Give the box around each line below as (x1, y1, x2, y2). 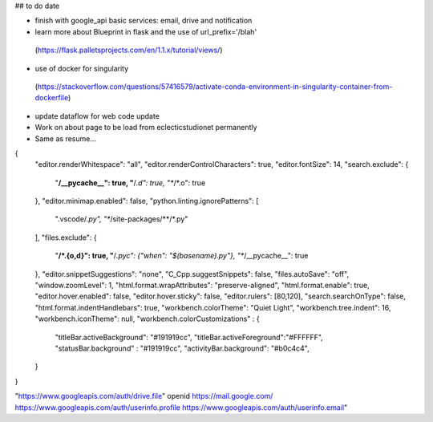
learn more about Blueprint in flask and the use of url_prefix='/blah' (34, 26, 257, 36)
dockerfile (34, 93, 68, 103)
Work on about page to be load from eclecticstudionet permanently (34, 123, 257, 132)
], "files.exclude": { (34, 233, 97, 242)
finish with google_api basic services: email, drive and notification (34, 16, 253, 26)
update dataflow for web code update (34, 111, 160, 120)
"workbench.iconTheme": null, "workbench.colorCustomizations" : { (34, 314, 260, 324)
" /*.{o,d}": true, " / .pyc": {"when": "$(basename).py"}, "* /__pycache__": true (55, 251, 309, 261)
